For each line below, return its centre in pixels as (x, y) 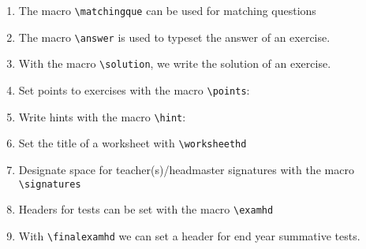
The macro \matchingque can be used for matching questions (167, 10)
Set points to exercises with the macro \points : (134, 89)
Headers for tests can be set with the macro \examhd (146, 209)
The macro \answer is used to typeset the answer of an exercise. (174, 37)
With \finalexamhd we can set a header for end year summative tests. (189, 235)
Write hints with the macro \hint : (102, 116)
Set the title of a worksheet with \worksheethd (133, 143)
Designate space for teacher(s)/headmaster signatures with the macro (186, 169)
